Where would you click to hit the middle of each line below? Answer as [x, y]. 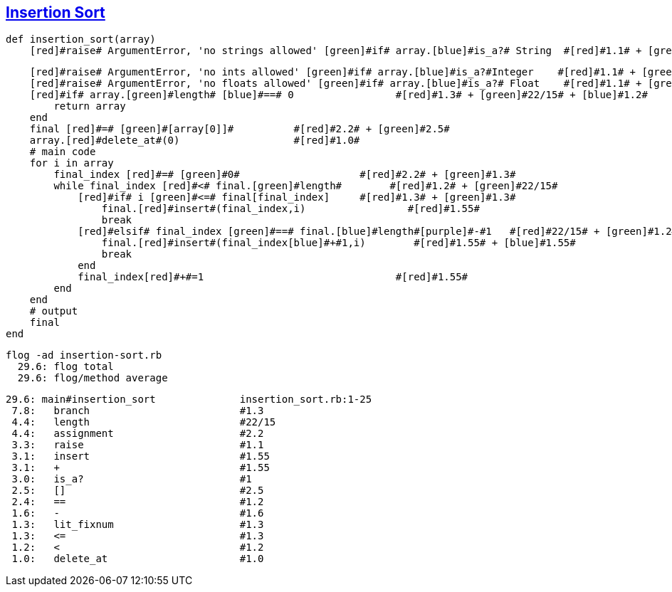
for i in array [72, 163]
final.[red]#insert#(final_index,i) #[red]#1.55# [290, 209]
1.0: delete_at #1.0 [138, 559]
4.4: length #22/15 [144, 422]
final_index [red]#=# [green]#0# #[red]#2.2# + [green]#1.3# [285, 175]
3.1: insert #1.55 [141, 456]
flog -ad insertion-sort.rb [84, 355]
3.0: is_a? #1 [132, 479]
